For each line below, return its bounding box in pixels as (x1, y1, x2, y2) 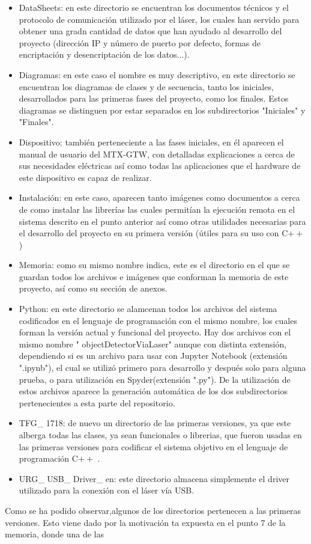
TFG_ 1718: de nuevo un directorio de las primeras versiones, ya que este (19, 417, 291, 429)
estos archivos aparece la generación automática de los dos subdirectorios (19, 385, 288, 397)
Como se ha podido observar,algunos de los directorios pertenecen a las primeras (5, 504, 301, 516)
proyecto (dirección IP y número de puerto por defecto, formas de (19, 36, 261, 49)
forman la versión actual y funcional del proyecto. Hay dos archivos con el (19, 326, 291, 338)
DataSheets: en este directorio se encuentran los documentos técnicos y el (19, 1, 289, 13)
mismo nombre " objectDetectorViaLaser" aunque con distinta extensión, (19, 337, 287, 350)
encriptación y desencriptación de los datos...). (19, 48, 190, 61)
